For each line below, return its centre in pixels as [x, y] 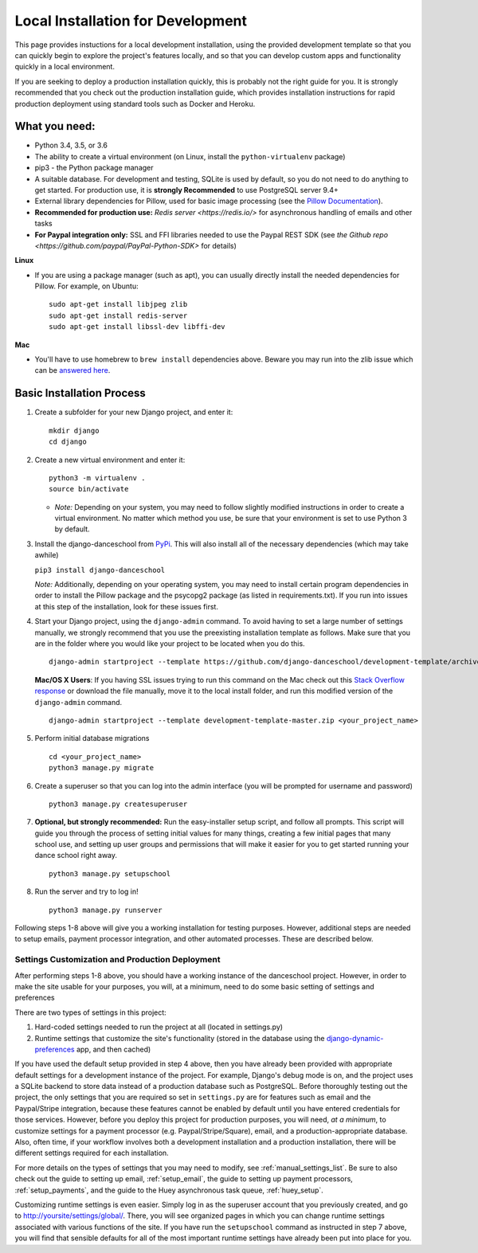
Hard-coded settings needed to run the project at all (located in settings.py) [159, 1027]
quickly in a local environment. [65, 67]
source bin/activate [89, 489]
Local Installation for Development [131, 21]
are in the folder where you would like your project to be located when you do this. [170, 643]
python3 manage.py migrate [102, 768]
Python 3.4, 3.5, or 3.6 [71, 145]
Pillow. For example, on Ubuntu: [86, 286]
